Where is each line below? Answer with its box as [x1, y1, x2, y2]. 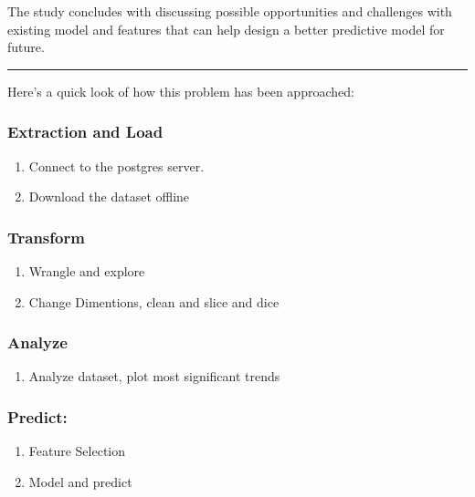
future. [7, 37, 45, 57]
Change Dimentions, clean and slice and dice [28, 292, 280, 311]
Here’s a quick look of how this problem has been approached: [7, 81, 354, 100]
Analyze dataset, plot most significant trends [28, 367, 280, 386]
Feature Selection [28, 441, 126, 461]
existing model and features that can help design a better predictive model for [7, 19, 445, 38]
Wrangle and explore [28, 262, 145, 280]
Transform [7, 225, 85, 248]
